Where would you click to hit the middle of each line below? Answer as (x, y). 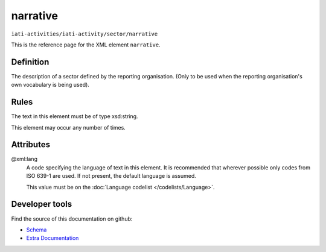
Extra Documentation (53, 238)
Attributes (31, 145)
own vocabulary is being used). (50, 85)
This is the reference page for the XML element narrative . (86, 45)
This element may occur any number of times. (69, 127)
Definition (30, 62)
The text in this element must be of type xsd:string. (75, 116)
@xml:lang (24, 159)
